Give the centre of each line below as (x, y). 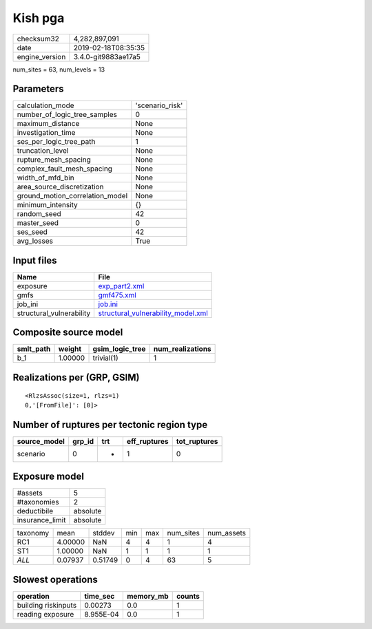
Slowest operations (55, 579)
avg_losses (35, 241)
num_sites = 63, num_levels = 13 (59, 70)
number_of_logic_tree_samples (67, 115)
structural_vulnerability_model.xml (153, 313)
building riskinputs (47, 605)
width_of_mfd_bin (46, 178)
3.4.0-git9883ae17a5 (107, 56)
